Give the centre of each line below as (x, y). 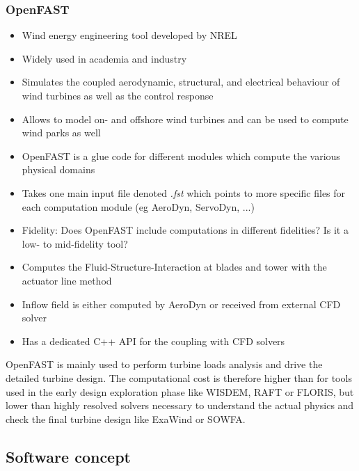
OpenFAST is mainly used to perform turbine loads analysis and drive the (164, 364)
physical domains (58, 169)
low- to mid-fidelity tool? (75, 243)
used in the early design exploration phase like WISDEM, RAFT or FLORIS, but (180, 391)
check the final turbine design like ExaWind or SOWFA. (126, 418)
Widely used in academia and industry (104, 58)
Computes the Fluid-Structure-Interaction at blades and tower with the (174, 267)
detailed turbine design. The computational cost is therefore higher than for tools (179, 377)
